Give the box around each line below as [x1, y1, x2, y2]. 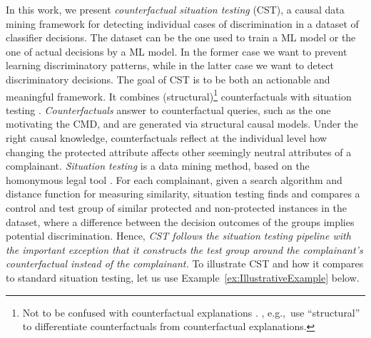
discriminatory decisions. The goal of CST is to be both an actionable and [6, 71, 330, 86]
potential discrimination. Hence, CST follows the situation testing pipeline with [6, 228, 351, 243]
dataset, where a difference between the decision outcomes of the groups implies [6, 214, 355, 229]
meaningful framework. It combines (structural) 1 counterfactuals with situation [6, 86, 352, 103]
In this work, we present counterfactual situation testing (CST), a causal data [6, 2, 345, 16]
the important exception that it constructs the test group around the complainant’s [6, 242, 363, 257]
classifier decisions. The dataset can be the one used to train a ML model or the [6, 30, 356, 45]
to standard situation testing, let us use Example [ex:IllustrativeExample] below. [6, 270, 360, 285]
